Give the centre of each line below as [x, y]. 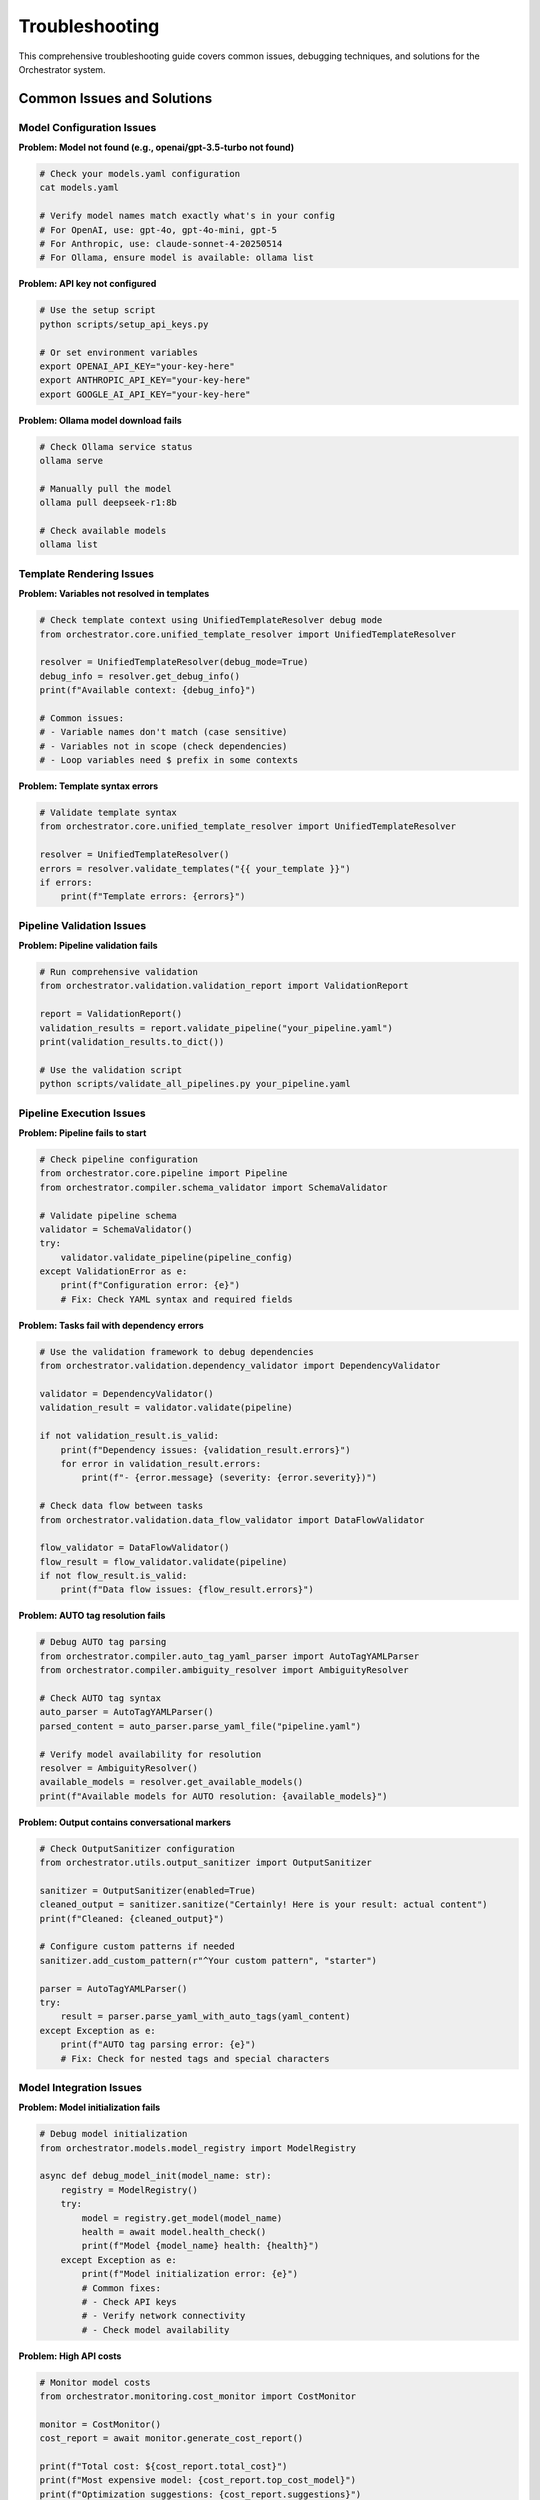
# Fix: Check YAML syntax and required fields [177, 1299]
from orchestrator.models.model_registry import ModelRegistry [198, 2148]
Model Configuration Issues [87, 127]
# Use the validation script [111, 1069]
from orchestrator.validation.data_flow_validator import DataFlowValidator [232, 1519]
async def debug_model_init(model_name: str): [155, 2176]
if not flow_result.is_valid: [113, 1576]
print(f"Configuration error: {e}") [150, 1285]
